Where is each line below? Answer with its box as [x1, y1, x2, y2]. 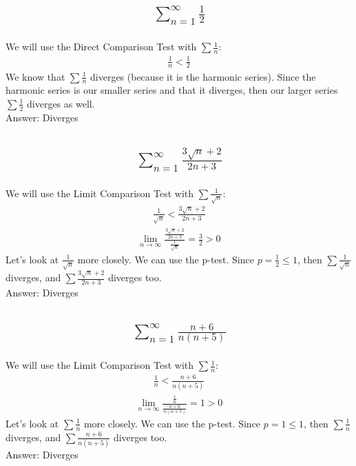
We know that [6, 69, 65, 83]
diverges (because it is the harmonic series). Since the [90, 69, 316, 83]
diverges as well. [27, 96, 95, 110]
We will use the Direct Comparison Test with [6, 39, 197, 54]
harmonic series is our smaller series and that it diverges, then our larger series [6, 83, 338, 97]
